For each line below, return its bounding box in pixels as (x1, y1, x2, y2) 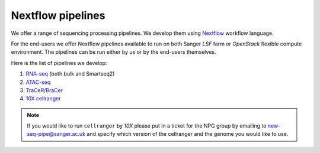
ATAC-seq (25, 79, 51, 86)
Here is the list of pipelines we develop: (11, 59, 107, 66)
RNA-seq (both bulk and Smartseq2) (25, 70, 115, 77)
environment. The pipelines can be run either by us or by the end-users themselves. (11, 48, 216, 56)
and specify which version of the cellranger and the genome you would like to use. (87, 131, 289, 138)
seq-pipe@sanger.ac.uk (27, 131, 86, 138)
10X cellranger (25, 95, 61, 102)
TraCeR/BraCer (25, 86, 63, 94)
